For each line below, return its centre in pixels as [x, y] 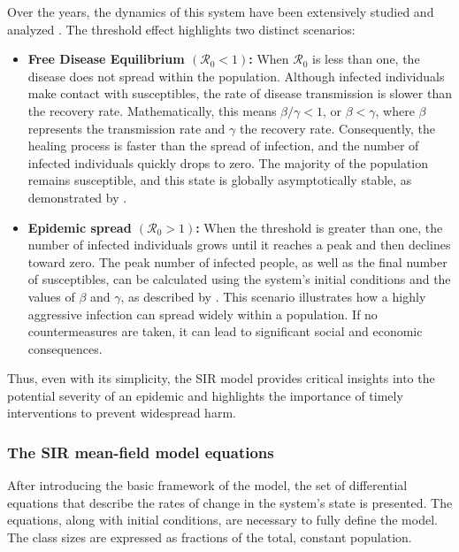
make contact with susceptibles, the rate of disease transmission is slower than [240, 93]
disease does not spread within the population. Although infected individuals [236, 76]
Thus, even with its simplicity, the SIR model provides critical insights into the [221, 378]
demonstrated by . [77, 197]
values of [51, 296]
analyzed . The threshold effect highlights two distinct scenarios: [181, 29]
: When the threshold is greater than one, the [319, 227]
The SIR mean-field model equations [141, 452]
